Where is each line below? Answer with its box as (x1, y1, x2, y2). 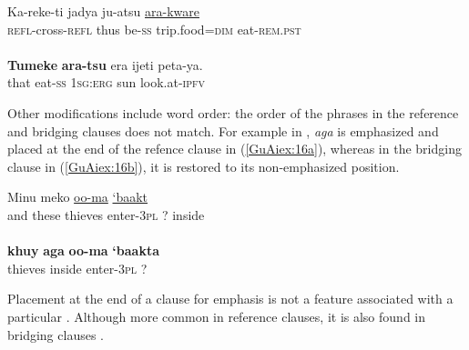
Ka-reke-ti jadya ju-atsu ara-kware (7, 2, 199, 20)
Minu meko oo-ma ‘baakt (7, 187, 148, 206)
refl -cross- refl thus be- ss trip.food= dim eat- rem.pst (7, 19, 301, 38)
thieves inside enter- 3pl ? (7, 258, 148, 277)
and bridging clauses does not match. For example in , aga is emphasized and (7, 121, 439, 140)
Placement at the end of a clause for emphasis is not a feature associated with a (7, 289, 454, 308)
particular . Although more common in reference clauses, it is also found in (7, 306, 426, 325)
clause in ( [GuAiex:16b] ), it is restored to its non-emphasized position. (7, 156, 400, 175)
